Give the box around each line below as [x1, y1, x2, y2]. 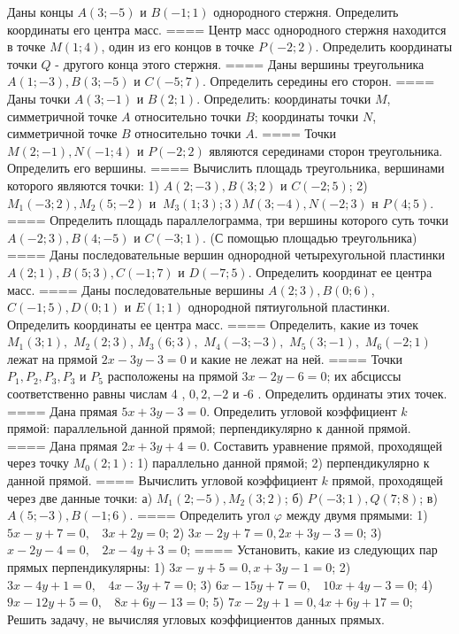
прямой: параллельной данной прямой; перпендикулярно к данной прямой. [7, 419, 411, 437]
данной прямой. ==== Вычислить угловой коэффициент [7, 471, 317, 490]
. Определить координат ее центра [248, 262, 432, 281]
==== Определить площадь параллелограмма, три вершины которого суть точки [7, 211, 449, 229]
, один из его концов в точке [101, 37, 255, 56]
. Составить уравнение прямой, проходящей [206, 436, 442, 454]
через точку [7, 453, 70, 472]
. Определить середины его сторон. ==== [203, 72, 435, 90]
